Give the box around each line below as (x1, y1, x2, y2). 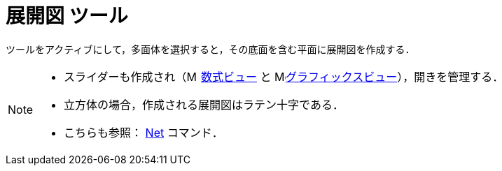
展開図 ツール (6, 4, 128, 28)
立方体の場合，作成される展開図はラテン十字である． (64, 97, 344, 112)
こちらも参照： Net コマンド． (64, 125, 223, 140)
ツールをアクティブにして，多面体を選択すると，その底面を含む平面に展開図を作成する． (6, 43, 415, 55)
